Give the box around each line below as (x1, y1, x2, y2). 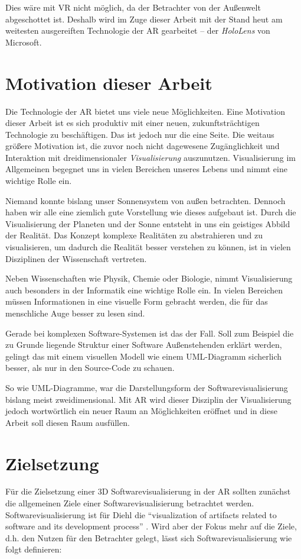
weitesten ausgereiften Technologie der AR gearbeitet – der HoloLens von (5, 24, 270, 37)
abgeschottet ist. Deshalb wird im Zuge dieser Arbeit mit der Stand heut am (5, 12, 283, 25)
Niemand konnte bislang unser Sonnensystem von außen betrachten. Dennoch (5, 194, 286, 206)
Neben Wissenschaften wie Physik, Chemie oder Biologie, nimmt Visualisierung (5, 272, 293, 285)
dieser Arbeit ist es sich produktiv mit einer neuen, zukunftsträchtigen (5, 117, 260, 129)
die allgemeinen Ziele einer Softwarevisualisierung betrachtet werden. (5, 497, 254, 509)
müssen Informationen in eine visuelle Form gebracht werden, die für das (5, 295, 268, 308)
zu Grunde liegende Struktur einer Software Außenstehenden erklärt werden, (5, 338, 282, 351)
